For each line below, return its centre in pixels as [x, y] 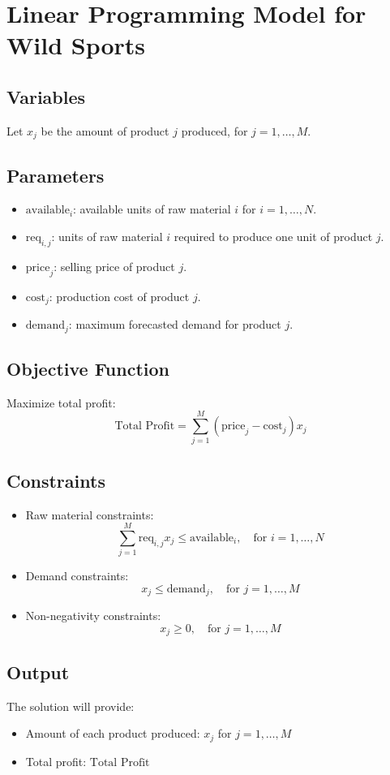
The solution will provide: [71, 706]
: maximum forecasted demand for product [175, 324]
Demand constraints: [77, 576]
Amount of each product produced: [113, 733]
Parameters [56, 175]
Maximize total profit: [61, 402]
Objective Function [88, 368]
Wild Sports [76, 45]
